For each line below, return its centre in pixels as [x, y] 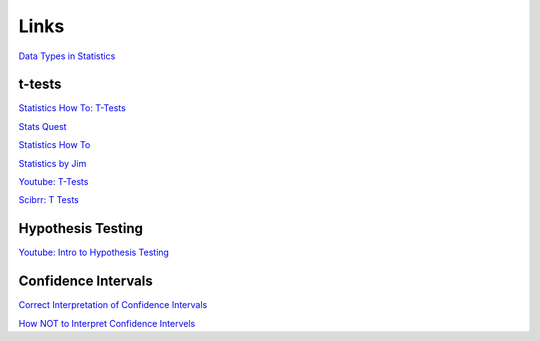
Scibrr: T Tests [48, 200]
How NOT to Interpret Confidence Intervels [107, 323]
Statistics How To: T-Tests [72, 108]
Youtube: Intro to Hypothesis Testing [94, 252]
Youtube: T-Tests [53, 182]
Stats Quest [42, 126]
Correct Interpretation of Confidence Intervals [113, 305]
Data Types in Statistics [67, 56]
